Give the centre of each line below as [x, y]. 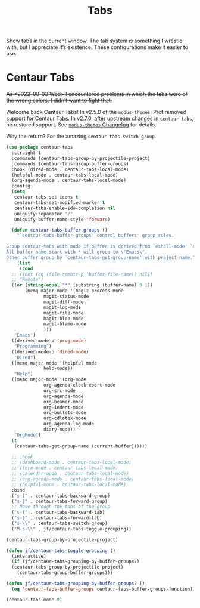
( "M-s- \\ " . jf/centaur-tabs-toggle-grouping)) [72, 529]
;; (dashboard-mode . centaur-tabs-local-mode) [72, 462]
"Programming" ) [33, 346]
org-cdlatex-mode [65, 418]
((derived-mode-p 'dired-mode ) [50, 352]
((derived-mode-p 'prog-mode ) [49, 341]
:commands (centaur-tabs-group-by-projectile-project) [81, 158]
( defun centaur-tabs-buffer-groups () [60, 230]
